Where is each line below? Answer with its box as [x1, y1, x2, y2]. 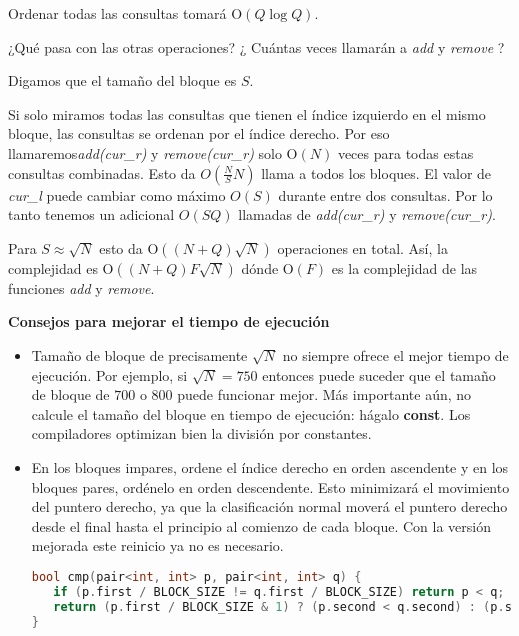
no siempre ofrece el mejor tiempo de [282, 344, 509, 365]
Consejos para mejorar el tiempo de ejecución [8, 311, 330, 332]
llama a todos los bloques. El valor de [261, 162, 492, 183]
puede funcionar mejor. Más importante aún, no [177, 384, 472, 405]
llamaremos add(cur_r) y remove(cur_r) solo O [8, 142, 298, 163]
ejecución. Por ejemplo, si [31, 364, 188, 385]
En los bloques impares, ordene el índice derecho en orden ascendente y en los [31, 456, 509, 477]
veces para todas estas [337, 142, 474, 163]
